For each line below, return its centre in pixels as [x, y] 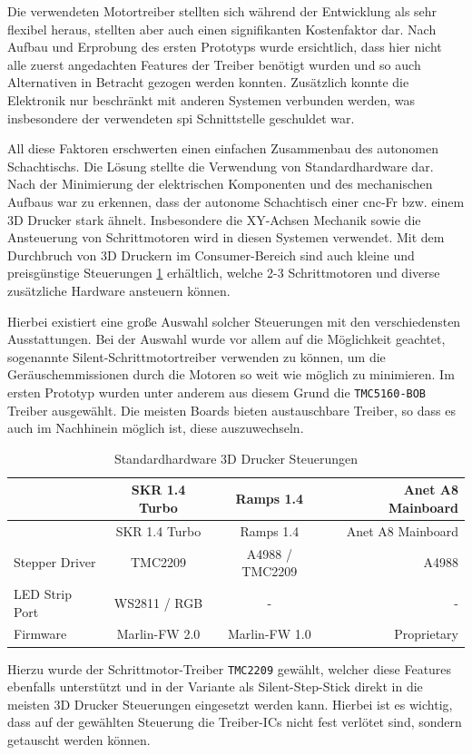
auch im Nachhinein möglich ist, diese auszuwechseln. [156, 428]
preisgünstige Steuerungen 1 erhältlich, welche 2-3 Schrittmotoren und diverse [224, 273]
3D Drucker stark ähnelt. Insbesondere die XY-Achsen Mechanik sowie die [214, 219]
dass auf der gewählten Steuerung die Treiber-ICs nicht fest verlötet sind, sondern [235, 722]
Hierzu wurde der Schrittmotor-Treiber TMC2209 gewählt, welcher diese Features [230, 668]
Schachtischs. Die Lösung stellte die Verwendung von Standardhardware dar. [221, 166]
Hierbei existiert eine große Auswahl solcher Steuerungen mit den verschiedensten [234, 321]
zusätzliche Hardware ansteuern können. [119, 290]
